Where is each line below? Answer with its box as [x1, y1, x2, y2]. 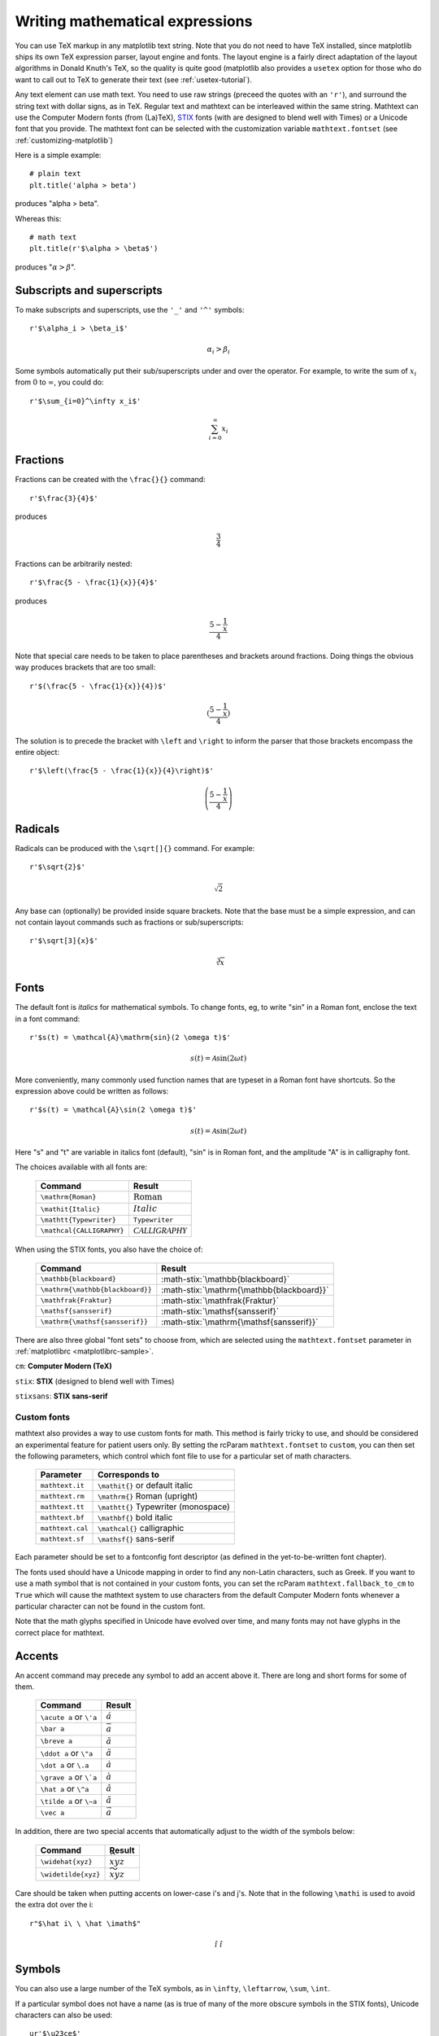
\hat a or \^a [40, 1784, 89, 1795]
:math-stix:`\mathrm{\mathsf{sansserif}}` [161, 1316, 319, 1327]
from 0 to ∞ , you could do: [15, 377, 104, 387]
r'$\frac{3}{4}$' [29, 494, 98, 502]
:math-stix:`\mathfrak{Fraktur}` [161, 1295, 280, 1306]
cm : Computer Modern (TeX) [15, 1361, 113, 1371]
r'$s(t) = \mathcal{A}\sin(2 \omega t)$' [29, 1105, 197, 1115]
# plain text [29, 169, 81, 178]
